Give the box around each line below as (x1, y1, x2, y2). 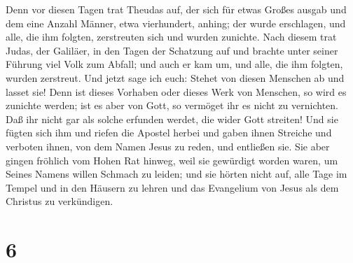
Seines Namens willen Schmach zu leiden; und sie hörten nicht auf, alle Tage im (6, 166, 347, 181)
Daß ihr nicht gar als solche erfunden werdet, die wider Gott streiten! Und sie (6, 111, 338, 126)
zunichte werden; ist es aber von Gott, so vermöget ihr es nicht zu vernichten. (6, 98, 338, 113)
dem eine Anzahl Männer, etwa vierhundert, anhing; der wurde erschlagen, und (6, 15, 346, 30)
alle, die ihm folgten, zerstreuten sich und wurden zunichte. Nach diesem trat (6, 29, 337, 44)
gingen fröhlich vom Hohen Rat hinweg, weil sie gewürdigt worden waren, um (6, 152, 338, 167)
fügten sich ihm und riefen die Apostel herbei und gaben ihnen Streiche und (6, 125, 332, 140)
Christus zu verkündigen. (6, 194, 113, 208)
